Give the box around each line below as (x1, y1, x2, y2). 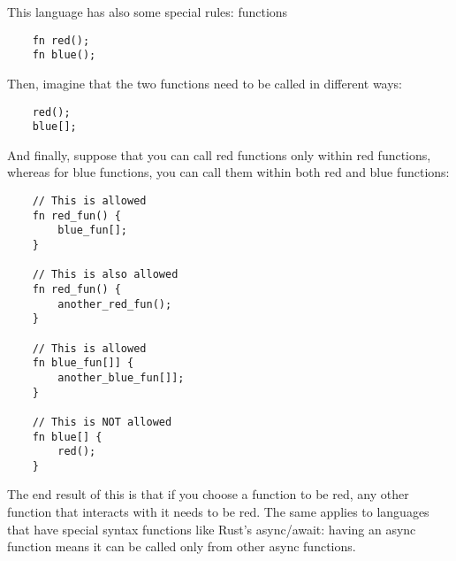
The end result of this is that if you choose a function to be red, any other (7, 485, 409, 503)
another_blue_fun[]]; (57, 371, 185, 384)
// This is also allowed (32, 268, 179, 281)
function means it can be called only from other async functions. (7, 537, 356, 556)
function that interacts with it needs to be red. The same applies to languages (7, 503, 429, 521)
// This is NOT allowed (32, 415, 172, 428)
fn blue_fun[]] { (32, 357, 134, 370)
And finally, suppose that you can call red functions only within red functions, (7, 145, 431, 164)
